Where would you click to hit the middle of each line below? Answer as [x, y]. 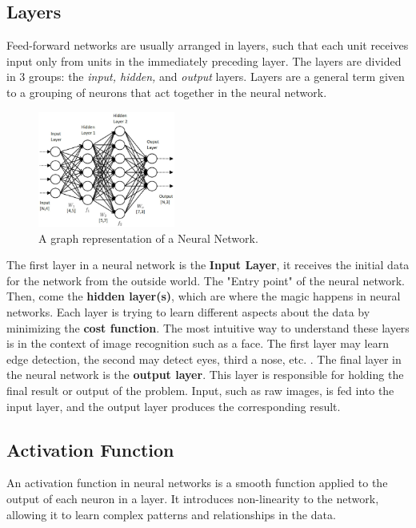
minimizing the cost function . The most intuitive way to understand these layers [208, 327]
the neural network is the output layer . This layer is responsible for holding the [205, 375]
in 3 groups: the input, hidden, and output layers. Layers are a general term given [206, 77]
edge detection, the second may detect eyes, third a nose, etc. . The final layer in [204, 359]
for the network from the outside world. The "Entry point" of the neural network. [206, 280]
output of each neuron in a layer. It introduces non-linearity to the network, [193, 498]
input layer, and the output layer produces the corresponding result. [174, 406]
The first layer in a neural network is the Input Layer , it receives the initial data [208, 265]
